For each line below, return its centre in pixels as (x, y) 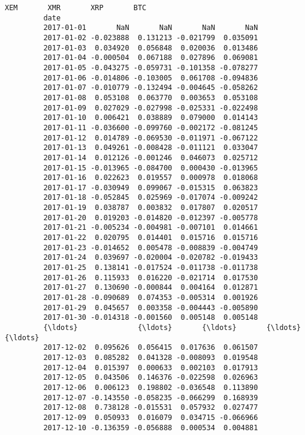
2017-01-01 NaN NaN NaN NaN (151, 28)
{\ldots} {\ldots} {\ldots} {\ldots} (172, 328)
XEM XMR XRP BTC (76, 8)
